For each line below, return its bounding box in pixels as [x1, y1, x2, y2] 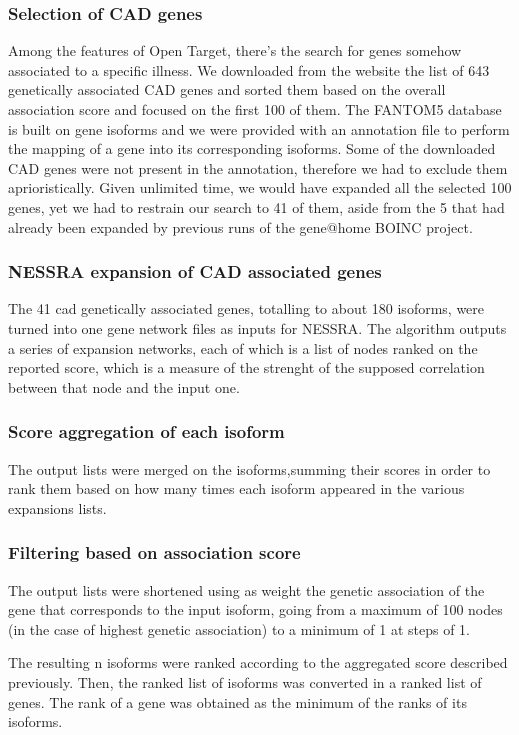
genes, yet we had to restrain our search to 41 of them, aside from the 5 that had [8, 196, 505, 217]
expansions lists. [8, 497, 107, 518]
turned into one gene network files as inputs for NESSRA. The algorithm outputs [8, 317, 507, 338]
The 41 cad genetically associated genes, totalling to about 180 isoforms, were [8, 298, 485, 319]
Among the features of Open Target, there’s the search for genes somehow [8, 40, 462, 61]
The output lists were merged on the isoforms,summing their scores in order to [8, 458, 491, 479]
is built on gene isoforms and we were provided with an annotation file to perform [8, 118, 510, 139]
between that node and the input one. [8, 376, 240, 397]
